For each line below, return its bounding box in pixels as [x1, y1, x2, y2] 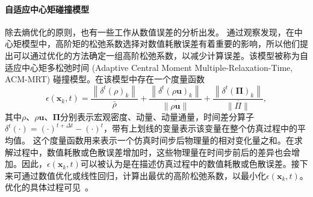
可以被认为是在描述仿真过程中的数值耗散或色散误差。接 [80, 157, 300, 170]
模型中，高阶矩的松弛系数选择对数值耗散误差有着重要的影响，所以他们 [21, 37, 300, 50]
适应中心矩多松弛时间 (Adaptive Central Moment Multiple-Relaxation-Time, [5, 61, 293, 73]
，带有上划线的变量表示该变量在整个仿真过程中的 [103, 122, 297, 135]
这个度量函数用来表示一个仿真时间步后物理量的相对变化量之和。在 [33, 134, 294, 147]
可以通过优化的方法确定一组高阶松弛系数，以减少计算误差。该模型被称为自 [13, 49, 308, 61]
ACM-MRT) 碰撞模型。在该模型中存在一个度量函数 [5, 73, 205, 85]
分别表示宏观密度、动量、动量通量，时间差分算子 [60, 110, 255, 123]
